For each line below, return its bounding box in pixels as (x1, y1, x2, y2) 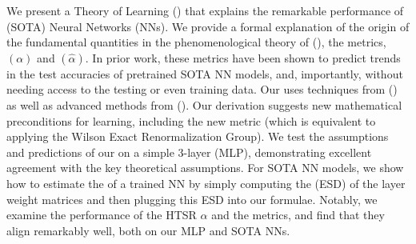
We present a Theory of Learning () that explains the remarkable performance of (6, 2, 404, 18)
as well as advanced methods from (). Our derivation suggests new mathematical (6, 96, 402, 113)
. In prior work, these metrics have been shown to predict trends (85, 49, 401, 66)
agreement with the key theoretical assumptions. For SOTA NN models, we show (6, 159, 404, 176)
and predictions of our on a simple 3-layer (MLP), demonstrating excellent (6, 143, 372, 160)
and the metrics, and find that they (211, 206, 385, 223)
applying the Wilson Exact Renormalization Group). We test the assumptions (6, 128, 389, 145)
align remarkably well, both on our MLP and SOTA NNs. (6, 222, 290, 238)
